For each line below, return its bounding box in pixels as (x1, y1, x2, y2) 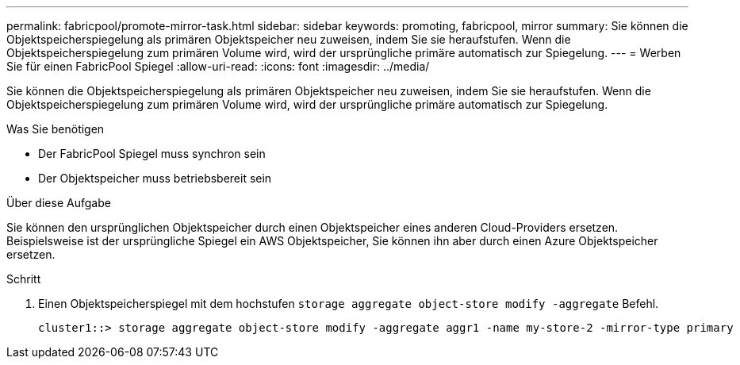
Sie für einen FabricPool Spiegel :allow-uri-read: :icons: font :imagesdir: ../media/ (6, 60, 430, 73)
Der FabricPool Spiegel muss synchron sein (38, 147, 266, 160)
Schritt (6, 272, 41, 286)
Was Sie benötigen (6, 122, 105, 136)
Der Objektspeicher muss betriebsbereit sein (38, 171, 272, 185)
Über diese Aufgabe (6, 196, 111, 209)
